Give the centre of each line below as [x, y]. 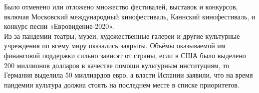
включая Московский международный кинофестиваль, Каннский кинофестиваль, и [130, 16]
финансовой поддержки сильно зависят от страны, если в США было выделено [125, 55]
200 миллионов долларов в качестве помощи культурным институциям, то [117, 65]
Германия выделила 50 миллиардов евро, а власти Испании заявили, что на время [129, 75]
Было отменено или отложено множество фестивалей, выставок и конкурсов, [121, 6]
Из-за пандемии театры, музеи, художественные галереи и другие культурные [122, 36]
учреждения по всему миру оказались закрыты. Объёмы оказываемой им [115, 46]
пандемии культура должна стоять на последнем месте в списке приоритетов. [122, 84]
